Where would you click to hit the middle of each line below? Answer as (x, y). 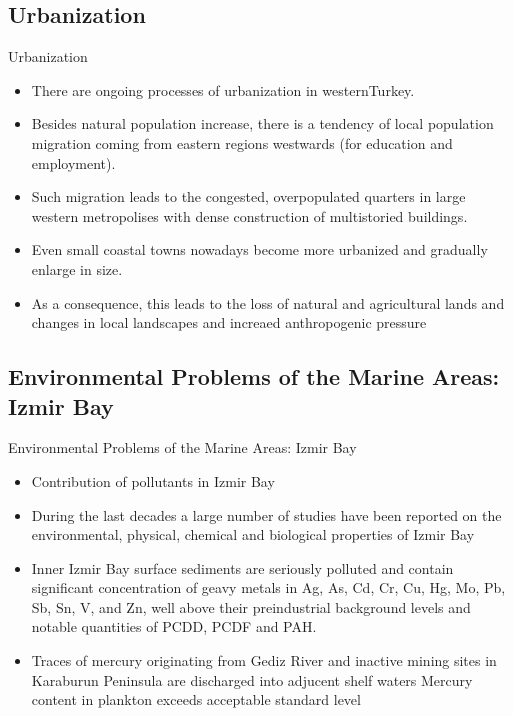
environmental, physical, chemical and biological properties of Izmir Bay (253, 534)
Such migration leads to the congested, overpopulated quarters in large (248, 196)
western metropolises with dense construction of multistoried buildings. (249, 215)
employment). (73, 162)
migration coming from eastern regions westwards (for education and (242, 142)
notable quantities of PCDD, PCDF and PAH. (174, 626)
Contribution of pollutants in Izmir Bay (153, 480)
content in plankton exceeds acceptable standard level (196, 699)
